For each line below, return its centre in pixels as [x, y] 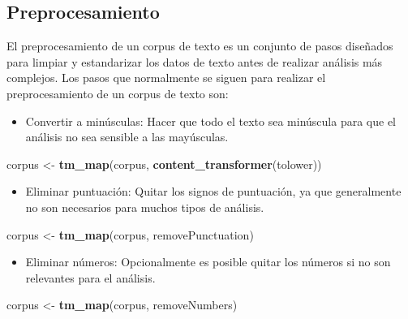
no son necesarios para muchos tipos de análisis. [145, 207]
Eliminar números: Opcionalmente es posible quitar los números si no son [208, 262]
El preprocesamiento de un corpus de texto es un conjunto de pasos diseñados [200, 46]
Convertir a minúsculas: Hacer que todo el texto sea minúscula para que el [210, 121]
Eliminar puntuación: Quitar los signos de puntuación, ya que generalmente [213, 191]
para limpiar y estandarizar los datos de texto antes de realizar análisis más [195, 61]
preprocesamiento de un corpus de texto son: [118, 93]
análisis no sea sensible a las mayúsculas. [127, 137]
